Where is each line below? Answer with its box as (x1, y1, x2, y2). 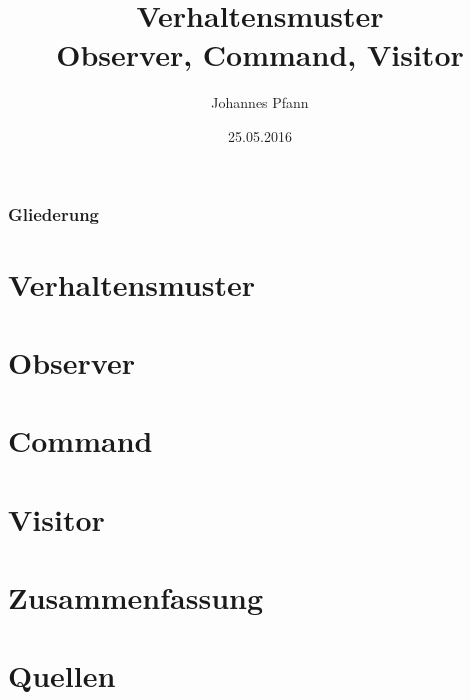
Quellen (8, 655, 116, 696)
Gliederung (8, 201, 99, 226)
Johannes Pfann (211, 92, 309, 113)
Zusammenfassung (8, 577, 264, 618)
